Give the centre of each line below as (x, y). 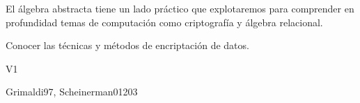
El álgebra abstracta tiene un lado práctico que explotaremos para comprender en (180, 8)
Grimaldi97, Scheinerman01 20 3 (72, 92)
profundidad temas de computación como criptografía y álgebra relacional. (164, 22)
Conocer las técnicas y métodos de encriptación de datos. (127, 45)
